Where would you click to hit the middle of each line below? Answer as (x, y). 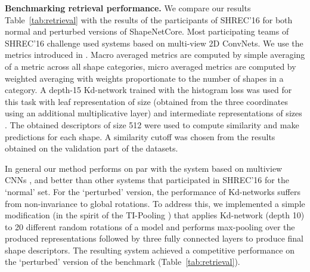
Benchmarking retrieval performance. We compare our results (128, 8)
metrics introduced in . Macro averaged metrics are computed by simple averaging (155, 55)
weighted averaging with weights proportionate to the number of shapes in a (144, 78)
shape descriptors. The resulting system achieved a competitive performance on (150, 250)
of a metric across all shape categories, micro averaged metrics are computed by (151, 66)
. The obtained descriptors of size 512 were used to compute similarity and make (152, 124)
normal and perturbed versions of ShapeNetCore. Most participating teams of (147, 31)
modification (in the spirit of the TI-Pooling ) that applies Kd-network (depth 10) (155, 215)
